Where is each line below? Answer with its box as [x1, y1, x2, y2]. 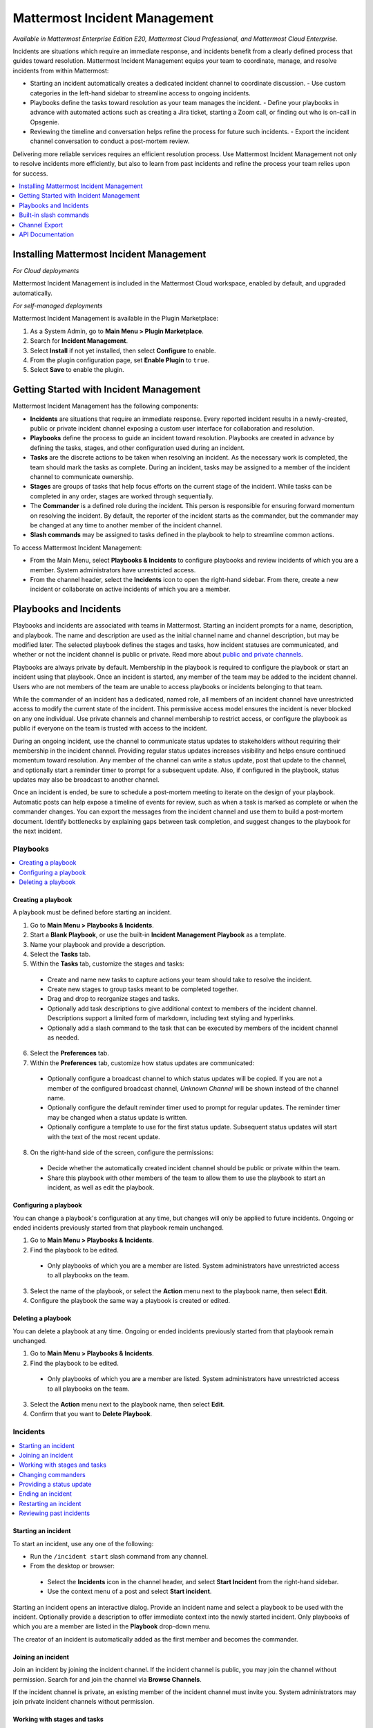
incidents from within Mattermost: [12, 66, 109, 75]
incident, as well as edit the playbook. [47, 1183, 155, 1192]
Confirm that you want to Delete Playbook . [30, 1410, 153, 1418]
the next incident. [12, 827, 63, 836]
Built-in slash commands [19, 211, 90, 219]
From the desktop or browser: [30, 1562, 115, 1570]
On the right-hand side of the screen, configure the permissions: [30, 1148, 214, 1156]
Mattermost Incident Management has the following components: [12, 402, 199, 411]
